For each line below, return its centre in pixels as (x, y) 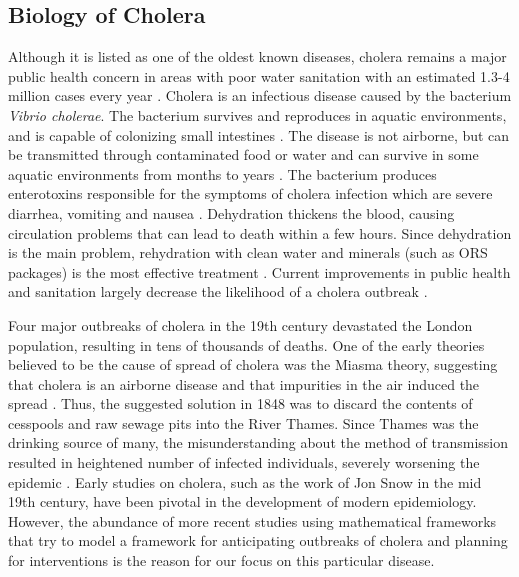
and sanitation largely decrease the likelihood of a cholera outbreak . (218, 291)
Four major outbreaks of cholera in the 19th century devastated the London (240, 324)
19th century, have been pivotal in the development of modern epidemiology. (242, 501)
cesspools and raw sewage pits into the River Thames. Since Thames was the (243, 422)
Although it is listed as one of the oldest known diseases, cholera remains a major (257, 56)
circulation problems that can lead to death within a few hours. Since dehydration (260, 232)
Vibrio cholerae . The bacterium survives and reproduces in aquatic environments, (257, 114)
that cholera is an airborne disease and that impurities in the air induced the (244, 383)
